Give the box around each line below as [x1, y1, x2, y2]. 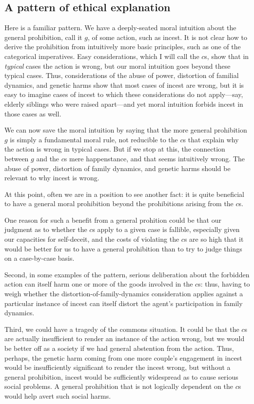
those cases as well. [4, 108, 61, 118]
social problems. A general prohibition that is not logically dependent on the [4, 381, 233, 391]
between [4, 153, 29, 163]
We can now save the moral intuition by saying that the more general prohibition [4, 125, 247, 135]
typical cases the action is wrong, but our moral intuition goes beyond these [4, 60, 231, 71]
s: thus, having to [198, 279, 250, 289]
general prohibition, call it [4, 32, 82, 42]
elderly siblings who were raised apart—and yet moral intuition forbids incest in [4, 98, 243, 109]
